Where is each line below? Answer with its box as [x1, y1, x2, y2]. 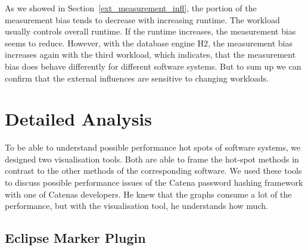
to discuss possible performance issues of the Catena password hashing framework [5, 176, 303, 189]
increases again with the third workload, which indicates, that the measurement [5, 48, 296, 61]
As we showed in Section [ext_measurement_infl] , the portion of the [5, 2, 257, 14]
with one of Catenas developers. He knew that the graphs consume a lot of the [5, 187, 292, 200]
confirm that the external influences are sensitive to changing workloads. [5, 71, 269, 84]
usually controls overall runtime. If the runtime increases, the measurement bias [5, 25, 296, 37]
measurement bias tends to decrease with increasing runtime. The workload [5, 13, 280, 26]
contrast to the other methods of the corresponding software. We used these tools [5, 164, 302, 177]
